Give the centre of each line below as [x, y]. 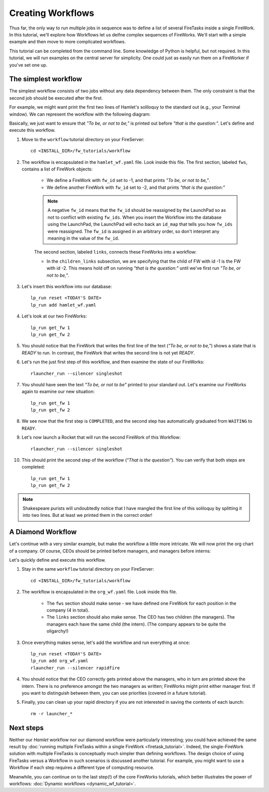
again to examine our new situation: [58, 392]
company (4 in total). [68, 610]
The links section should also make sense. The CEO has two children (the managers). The [141, 617]
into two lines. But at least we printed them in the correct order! [88, 515]
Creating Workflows [52, 13]
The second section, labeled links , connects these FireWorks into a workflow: [115, 252]
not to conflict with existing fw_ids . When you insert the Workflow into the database [134, 217]
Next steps [26, 728]
